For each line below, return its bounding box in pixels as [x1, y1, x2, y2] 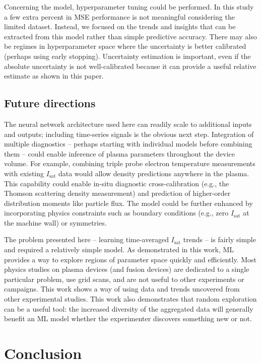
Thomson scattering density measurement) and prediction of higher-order [4, 188, 231, 198]
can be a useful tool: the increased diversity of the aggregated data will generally [4, 303, 253, 314]
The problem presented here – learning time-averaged [4, 234, 169, 245]
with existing [4, 168, 44, 178]
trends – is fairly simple [183, 234, 256, 245]
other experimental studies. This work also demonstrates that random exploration [4, 294, 257, 304]
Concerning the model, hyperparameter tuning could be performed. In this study [4, 2, 254, 12]
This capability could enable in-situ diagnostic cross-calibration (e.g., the [4, 178, 229, 188]
